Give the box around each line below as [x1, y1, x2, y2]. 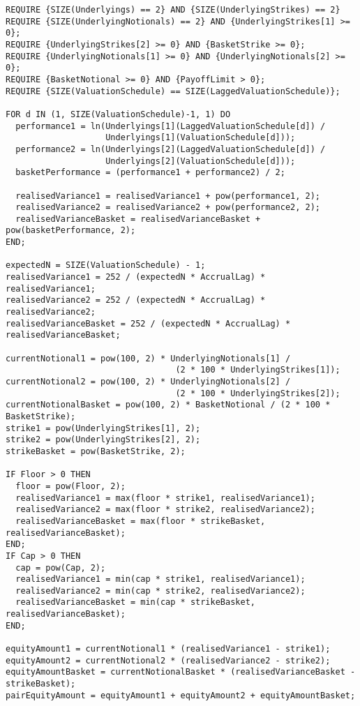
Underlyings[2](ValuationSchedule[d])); [105, 156, 296, 166]
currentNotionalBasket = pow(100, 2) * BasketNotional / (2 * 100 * [6, 400, 331, 410]
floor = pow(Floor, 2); [15, 481, 126, 491]
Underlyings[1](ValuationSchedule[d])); [105, 133, 296, 143]
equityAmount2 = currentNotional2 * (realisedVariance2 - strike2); [6, 655, 331, 666]
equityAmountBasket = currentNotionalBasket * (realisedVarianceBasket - [6, 667, 356, 677]
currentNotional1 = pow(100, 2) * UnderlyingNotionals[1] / [6, 353, 291, 363]
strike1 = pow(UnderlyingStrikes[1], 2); [6, 423, 201, 433]
